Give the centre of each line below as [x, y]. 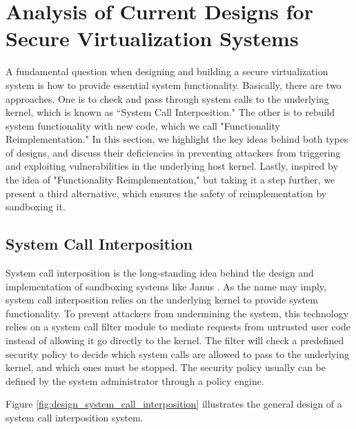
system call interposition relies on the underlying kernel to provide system [162, 300]
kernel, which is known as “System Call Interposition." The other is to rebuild [170, 112]
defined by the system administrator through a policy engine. [135, 380]
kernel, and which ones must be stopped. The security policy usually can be [166, 367]
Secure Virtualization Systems [152, 38]
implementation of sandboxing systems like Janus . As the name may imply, [166, 286]
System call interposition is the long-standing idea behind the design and [160, 273]
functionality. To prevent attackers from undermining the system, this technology [177, 313]
